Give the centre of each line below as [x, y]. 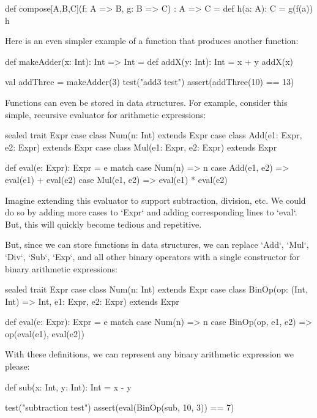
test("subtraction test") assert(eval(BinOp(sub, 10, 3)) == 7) [120, 407]
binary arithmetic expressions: [61, 268]
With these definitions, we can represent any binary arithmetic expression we [149, 354]
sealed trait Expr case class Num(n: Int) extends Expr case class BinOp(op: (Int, [156, 289]
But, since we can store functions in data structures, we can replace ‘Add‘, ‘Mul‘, [157, 244]
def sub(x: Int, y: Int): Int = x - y [68, 386]
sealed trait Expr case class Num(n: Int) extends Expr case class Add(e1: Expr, [154, 135]
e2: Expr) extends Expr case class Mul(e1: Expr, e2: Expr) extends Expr [141, 147]
